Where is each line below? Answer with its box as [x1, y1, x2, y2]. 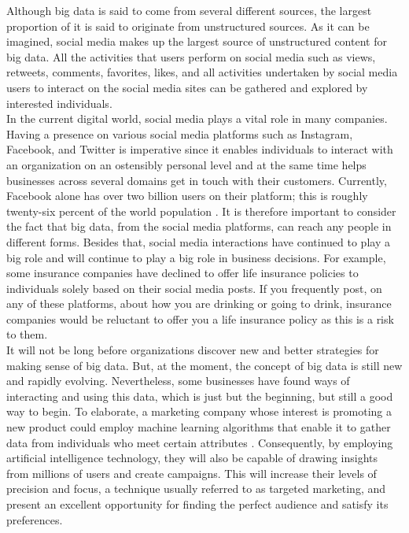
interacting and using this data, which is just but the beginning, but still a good [6, 387, 393, 404]
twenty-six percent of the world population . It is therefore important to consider [6, 202, 396, 219]
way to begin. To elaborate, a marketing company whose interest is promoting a [6, 403, 392, 420]
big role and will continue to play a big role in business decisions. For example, [6, 249, 386, 265]
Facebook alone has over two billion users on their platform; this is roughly [6, 187, 368, 204]
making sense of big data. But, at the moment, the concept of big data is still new [6, 357, 403, 373]
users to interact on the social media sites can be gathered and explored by [6, 79, 368, 95]
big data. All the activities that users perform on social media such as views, [6, 48, 376, 65]
